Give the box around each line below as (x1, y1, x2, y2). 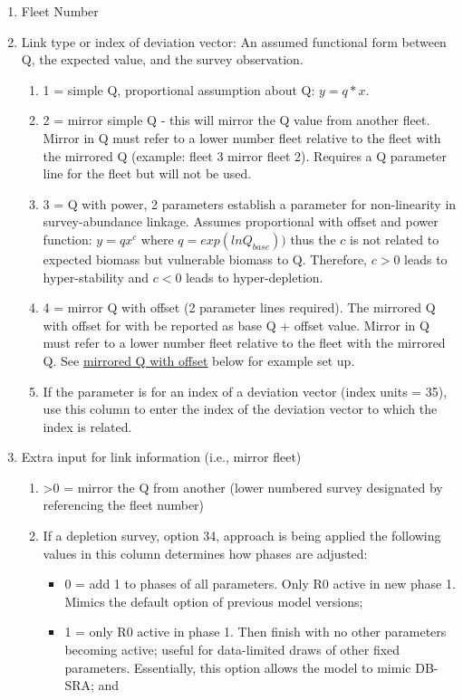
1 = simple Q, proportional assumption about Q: (43, 80, 315, 99)
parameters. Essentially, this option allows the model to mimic (64, 657, 411, 676)
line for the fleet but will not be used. (43, 164, 252, 183)
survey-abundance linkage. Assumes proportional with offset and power (43, 212, 439, 231)
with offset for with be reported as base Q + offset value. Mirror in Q (43, 315, 429, 334)
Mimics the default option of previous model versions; (64, 591, 363, 610)
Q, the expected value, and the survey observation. (21, 50, 304, 69)
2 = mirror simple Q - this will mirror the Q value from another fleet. (43, 110, 430, 129)
